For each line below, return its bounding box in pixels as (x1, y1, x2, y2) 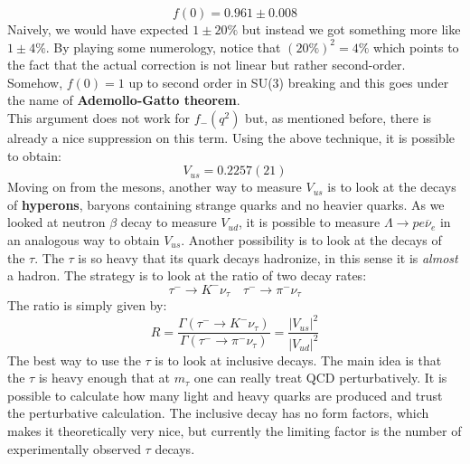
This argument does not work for (7, 108, 191, 127)
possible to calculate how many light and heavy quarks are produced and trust (7, 385, 443, 404)
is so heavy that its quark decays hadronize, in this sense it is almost (78, 248, 458, 267)
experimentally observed (7, 439, 141, 458)
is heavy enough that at (38, 368, 171, 387)
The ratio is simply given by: (7, 296, 167, 315)
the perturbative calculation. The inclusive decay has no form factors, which (7, 403, 429, 422)
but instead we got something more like (241, 20, 461, 38)
